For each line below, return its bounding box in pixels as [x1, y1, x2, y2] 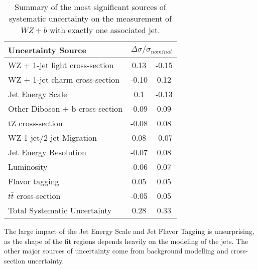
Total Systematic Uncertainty [8, 204, 112, 216]
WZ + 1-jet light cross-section [8, 59, 114, 71]
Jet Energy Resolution [8, 146, 86, 158]
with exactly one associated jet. [49, 24, 160, 36]
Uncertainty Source [8, 44, 86, 56]
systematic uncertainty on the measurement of [9, 13, 172, 24]
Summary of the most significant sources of [15, 1, 166, 13]
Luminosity [8, 161, 48, 172]
